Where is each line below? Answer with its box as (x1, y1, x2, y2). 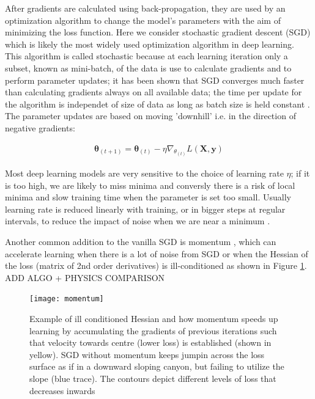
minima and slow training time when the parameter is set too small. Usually (5, 191, 291, 203)
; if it (291, 167, 310, 179)
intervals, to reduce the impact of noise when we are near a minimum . (5, 214, 270, 227)
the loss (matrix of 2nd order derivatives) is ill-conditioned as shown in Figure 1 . (5, 259, 307, 272)
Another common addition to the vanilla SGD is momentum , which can (5, 235, 276, 247)
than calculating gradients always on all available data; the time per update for (5, 86, 302, 98)
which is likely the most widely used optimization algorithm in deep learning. (5, 37, 294, 50)
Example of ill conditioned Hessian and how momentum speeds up (29, 312, 278, 324)
